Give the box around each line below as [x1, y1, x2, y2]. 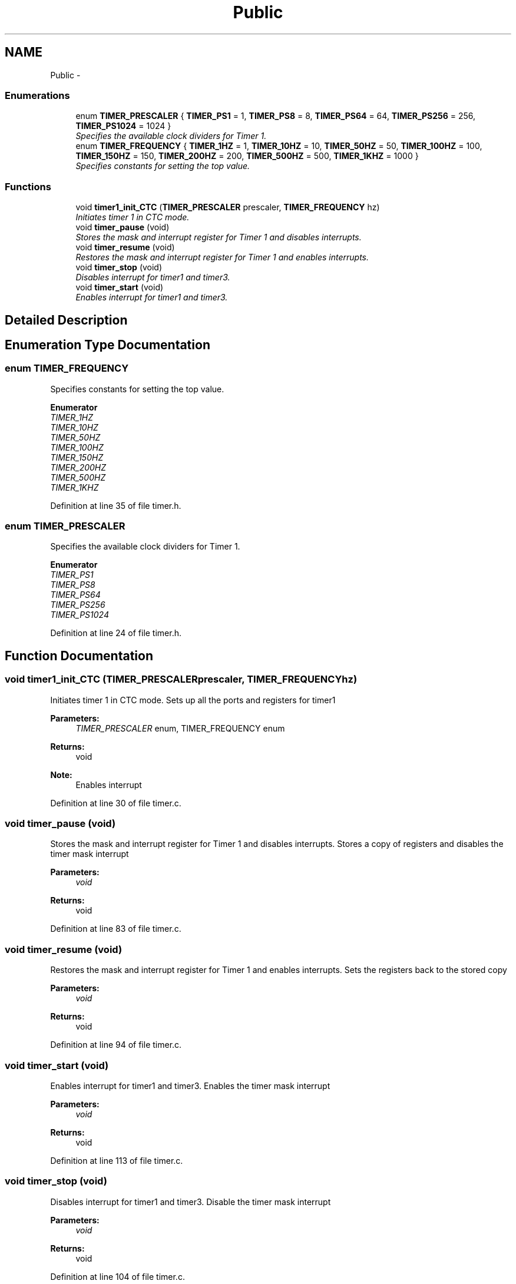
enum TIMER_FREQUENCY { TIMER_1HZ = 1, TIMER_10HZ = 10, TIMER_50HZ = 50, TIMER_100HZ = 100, [75, 141, 482, 151]
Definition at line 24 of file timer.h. [50, 628, 182, 638]
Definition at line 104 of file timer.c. [50, 1271, 185, 1282]
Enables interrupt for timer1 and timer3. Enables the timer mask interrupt [50, 1080, 330, 1091]
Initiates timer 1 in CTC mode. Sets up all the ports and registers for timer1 [50, 694, 336, 705]
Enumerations [5, 89, 70, 101]
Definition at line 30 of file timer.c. [50, 797, 181, 808]
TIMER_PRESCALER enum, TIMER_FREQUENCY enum [75, 723, 285, 733]
